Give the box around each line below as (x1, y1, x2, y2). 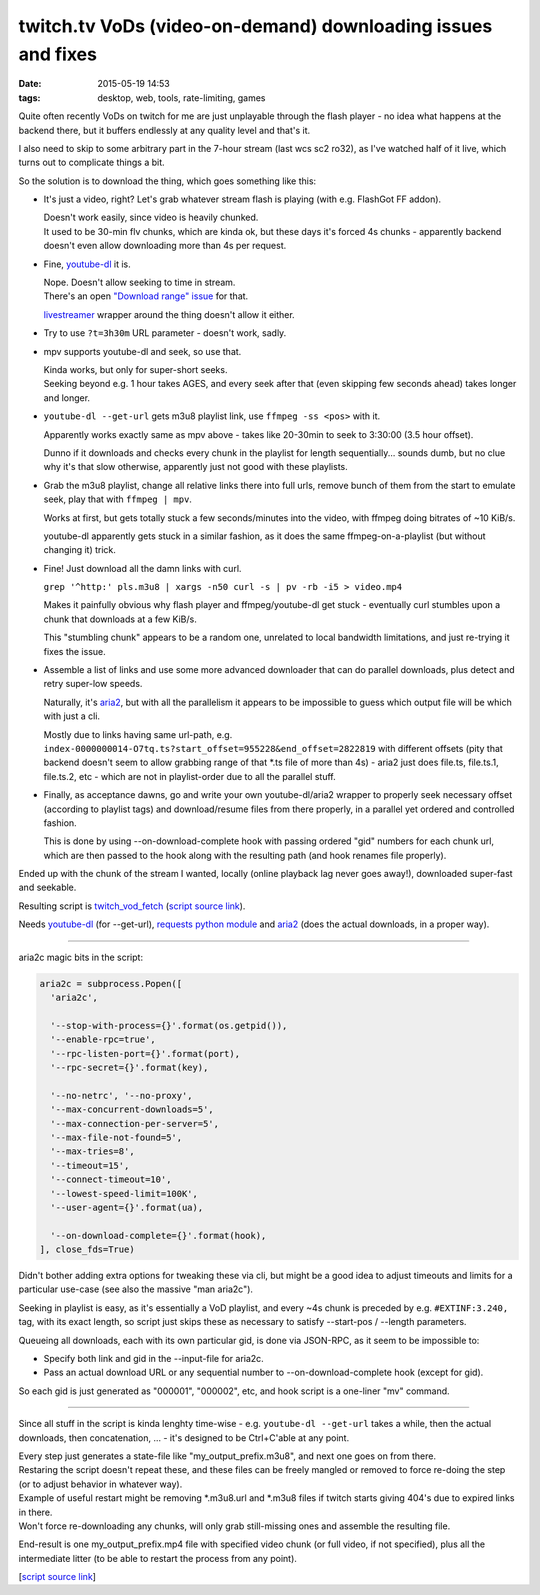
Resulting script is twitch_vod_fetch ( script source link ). (18, 900, 246, 912)
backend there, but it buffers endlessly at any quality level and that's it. (18, 124, 311, 136)
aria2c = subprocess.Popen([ (39, 978, 183, 989)
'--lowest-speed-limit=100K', (50, 1188, 199, 1199)
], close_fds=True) (39, 1244, 135, 1255)
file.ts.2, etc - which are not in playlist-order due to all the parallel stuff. (43, 770, 336, 782)
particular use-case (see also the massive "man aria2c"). (18, 1283, 254, 1295)
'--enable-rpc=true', (50, 1034, 157, 1045)
